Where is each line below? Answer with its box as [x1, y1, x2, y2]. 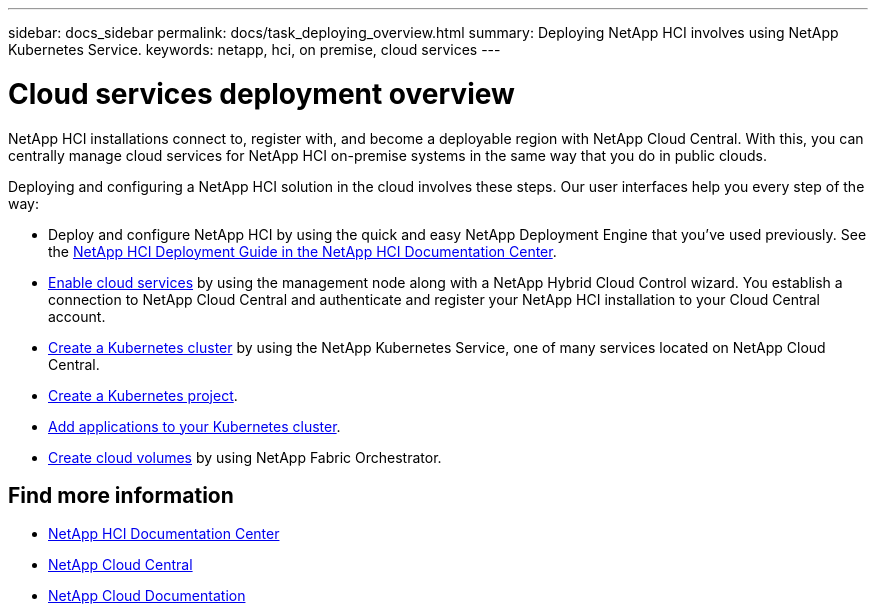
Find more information [8, 482, 234, 508]
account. [48, 307, 106, 325]
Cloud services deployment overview [8, 76, 515, 111]
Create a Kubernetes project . [48, 386, 238, 404]
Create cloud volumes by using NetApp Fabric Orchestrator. [48, 448, 442, 466]
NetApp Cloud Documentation [48, 587, 246, 605]
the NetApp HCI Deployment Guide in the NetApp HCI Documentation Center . [48, 242, 557, 260]
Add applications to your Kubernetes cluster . [48, 417, 341, 435]
